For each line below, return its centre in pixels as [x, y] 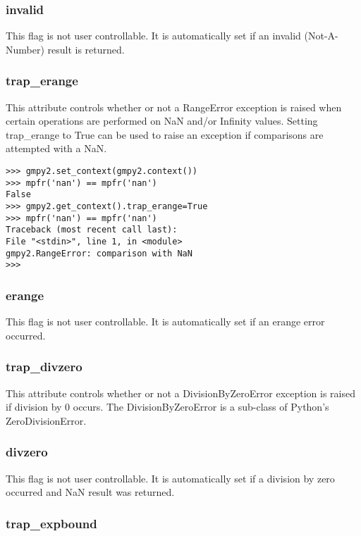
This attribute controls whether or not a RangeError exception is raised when [174, 107]
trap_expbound [51, 523]
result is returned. [86, 49]
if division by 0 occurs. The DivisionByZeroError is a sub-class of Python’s [167, 407]
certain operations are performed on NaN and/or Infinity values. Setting [162, 121]
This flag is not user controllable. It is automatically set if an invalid [153, 36]
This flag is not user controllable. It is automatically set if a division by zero [170, 478]
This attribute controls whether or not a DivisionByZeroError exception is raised [181, 393]
